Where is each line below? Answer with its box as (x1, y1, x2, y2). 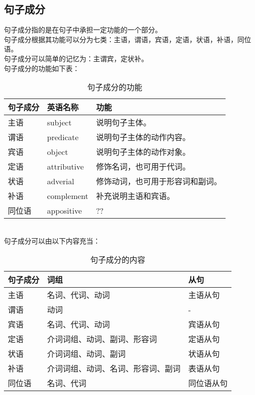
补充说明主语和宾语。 (96, 190, 175, 202)
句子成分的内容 (90, 254, 146, 266)
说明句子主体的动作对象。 (96, 146, 191, 158)
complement (47, 190, 88, 201)
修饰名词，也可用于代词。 (96, 161, 191, 173)
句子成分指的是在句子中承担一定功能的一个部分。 (4, 25, 162, 35)
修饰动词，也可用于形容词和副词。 (96, 175, 222, 187)
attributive (47, 160, 84, 172)
